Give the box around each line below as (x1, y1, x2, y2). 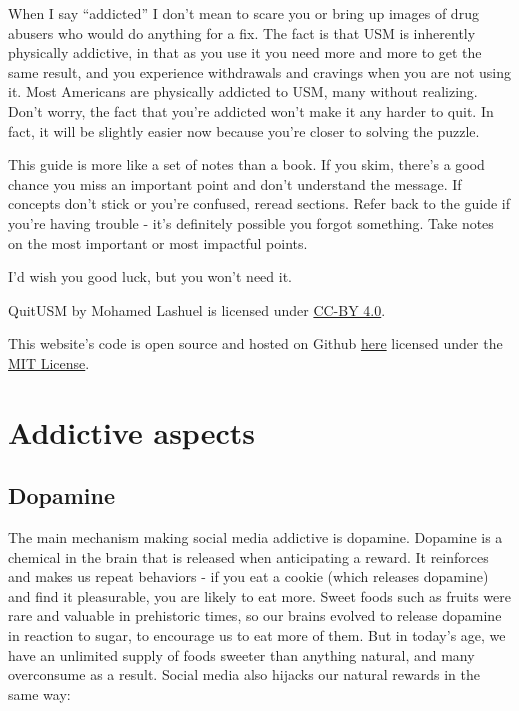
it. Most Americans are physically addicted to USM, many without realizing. (8, 81, 478, 102)
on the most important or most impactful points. (8, 232, 308, 253)
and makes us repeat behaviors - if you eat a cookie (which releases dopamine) (8, 566, 489, 587)
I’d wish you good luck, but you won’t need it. (8, 266, 292, 287)
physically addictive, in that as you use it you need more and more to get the (8, 42, 482, 63)
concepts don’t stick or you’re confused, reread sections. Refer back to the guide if (8, 193, 511, 214)
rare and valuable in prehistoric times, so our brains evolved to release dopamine (8, 605, 502, 626)
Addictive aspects (8, 411, 255, 452)
